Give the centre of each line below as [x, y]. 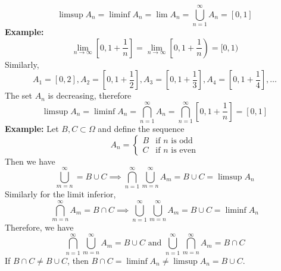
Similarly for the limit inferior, [60, 194]
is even [183, 151]
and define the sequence [141, 129]
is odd [182, 141]
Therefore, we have [39, 227]
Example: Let [32, 129]
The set [18, 95]
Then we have [30, 161]
